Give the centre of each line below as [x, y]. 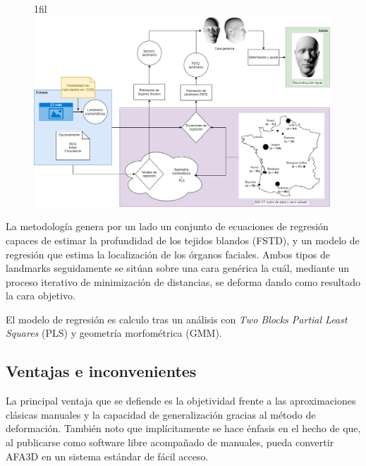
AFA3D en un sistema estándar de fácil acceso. [107, 456]
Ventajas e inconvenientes [101, 371]
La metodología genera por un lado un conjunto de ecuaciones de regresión [167, 226]
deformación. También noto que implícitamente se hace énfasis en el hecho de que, [183, 428]
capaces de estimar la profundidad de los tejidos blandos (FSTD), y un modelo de [183, 240]
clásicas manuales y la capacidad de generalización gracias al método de [161, 414]
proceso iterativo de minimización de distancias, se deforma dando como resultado [183, 281]
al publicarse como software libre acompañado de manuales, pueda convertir [170, 442]
